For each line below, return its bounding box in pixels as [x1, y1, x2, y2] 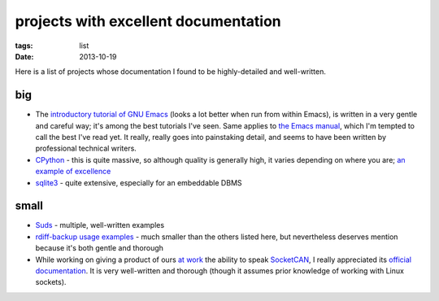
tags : [15, 41, 33, 50]
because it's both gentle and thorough [35, 243, 164, 253]
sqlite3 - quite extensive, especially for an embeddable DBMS [35, 177, 243, 187]
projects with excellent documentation [15, 12, 282, 30]
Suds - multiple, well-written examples [35, 220, 165, 230]
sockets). [35, 277, 67, 287]
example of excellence [35, 167, 111, 177]
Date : [15, 51, 34, 61]
